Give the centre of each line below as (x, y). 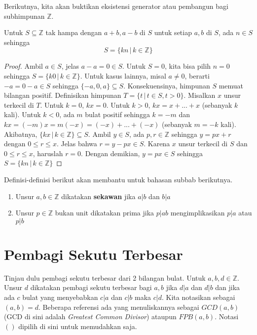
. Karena (157, 144)
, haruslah (48, 153)
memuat (231, 85)
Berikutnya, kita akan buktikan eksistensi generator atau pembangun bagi (116, 6)
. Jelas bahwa (77, 144)
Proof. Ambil (23, 66)
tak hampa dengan (74, 32)
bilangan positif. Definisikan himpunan (63, 95)
